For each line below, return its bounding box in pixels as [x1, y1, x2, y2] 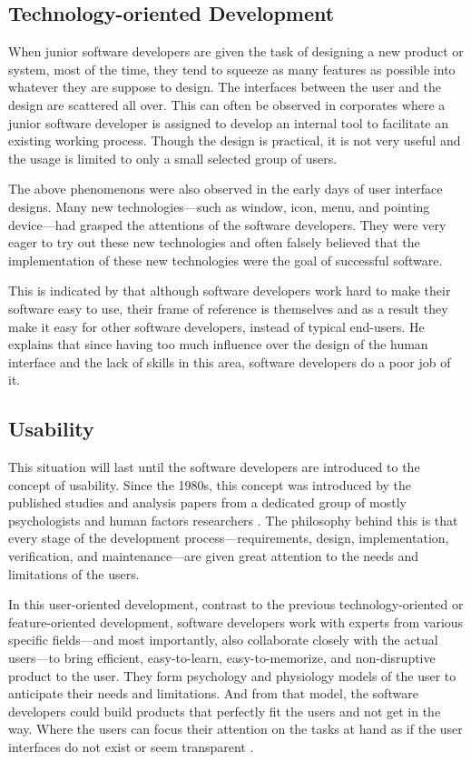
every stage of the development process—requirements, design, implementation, [8, 528, 449, 547]
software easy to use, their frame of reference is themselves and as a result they [8, 298, 448, 317]
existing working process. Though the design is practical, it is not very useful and [8, 131, 461, 150]
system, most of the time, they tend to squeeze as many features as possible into [8, 59, 456, 78]
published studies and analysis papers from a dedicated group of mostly [8, 493, 407, 512]
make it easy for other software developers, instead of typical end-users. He [8, 316, 425, 336]
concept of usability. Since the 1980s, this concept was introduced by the [8, 475, 412, 494]
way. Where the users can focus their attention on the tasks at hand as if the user [8, 719, 463, 738]
